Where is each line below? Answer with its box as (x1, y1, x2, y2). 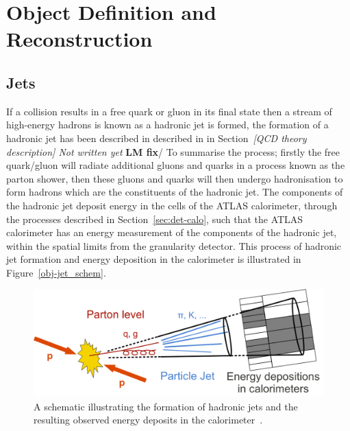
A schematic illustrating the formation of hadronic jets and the (34, 399, 298, 413)
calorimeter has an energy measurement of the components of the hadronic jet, (6, 225, 337, 240)
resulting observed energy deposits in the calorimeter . (34, 412, 263, 427)
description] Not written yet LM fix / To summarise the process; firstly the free (6, 144, 340, 159)
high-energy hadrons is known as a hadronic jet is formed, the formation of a (6, 117, 329, 132)
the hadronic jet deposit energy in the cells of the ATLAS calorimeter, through (6, 198, 338, 212)
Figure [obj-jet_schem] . (6, 265, 106, 279)
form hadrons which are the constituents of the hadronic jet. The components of (6, 185, 343, 199)
